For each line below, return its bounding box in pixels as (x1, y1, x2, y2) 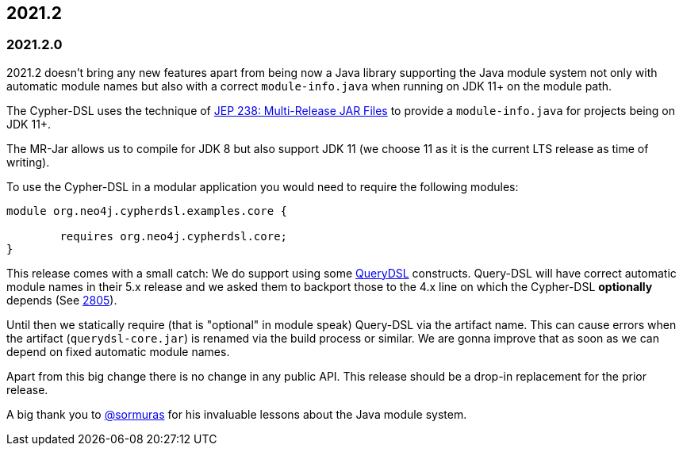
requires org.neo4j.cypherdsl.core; (59, 229, 288, 243)
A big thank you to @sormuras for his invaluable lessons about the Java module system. (6, 407, 467, 421)
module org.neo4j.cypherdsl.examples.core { (6, 204, 288, 217)
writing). (6, 155, 50, 169)
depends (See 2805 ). (6, 293, 117, 307)
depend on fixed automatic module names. (6, 344, 230, 358)
